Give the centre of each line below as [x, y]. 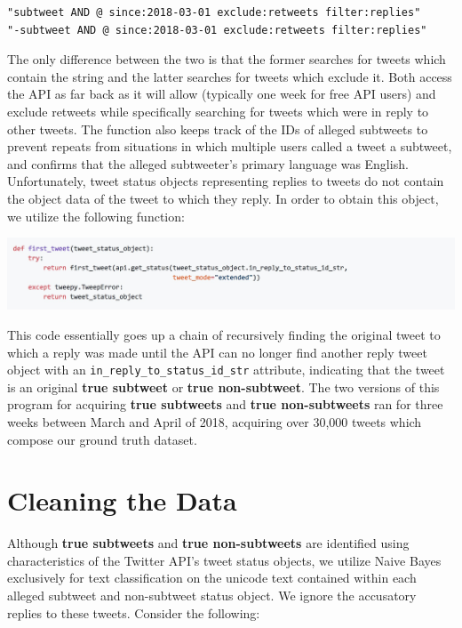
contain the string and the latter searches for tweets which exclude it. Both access [230, 76]
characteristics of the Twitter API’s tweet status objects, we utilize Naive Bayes [224, 560]
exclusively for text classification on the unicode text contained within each [212, 578]
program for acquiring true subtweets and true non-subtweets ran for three [225, 404]
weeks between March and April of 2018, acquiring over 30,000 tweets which [215, 421]
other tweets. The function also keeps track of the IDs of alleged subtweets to [218, 129]
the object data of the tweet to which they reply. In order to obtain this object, [223, 198]
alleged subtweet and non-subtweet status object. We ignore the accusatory [212, 596]
